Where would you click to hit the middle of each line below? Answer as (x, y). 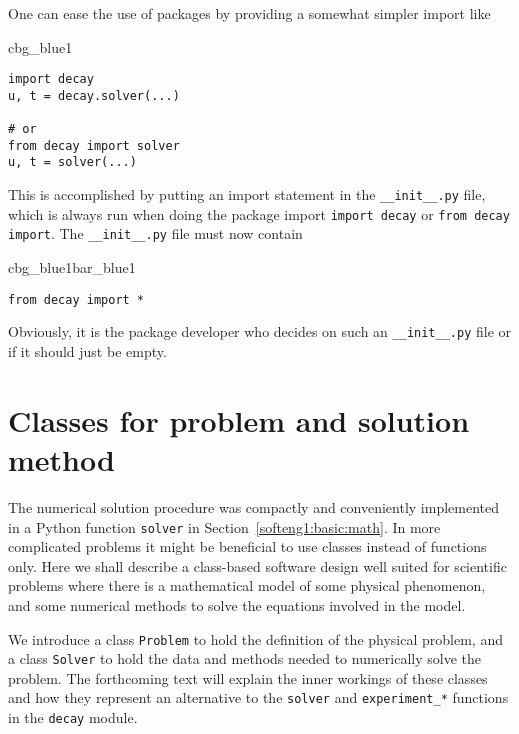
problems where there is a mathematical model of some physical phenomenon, (247, 585)
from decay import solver (94, 145)
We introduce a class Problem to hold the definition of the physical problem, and (255, 638)
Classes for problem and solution (239, 419)
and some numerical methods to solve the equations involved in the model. (237, 604)
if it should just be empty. (87, 351)
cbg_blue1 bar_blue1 (72, 267)
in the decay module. (73, 717)
